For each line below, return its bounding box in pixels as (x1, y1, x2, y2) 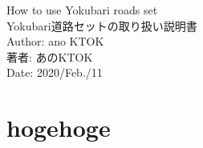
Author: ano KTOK (6, 33, 104, 50)
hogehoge (6, 111, 111, 144)
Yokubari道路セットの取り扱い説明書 (6, 17, 197, 34)
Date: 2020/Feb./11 (6, 64, 103, 81)
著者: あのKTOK (6, 48, 93, 65)
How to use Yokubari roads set (6, 2, 158, 18)
